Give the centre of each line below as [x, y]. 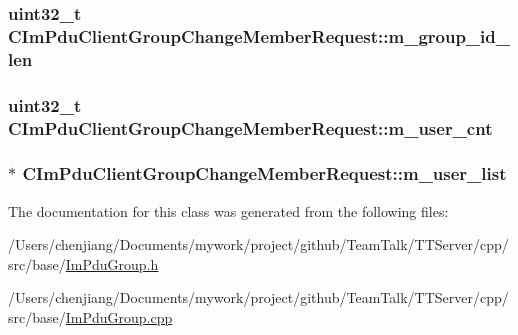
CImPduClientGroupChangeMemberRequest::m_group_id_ [259, 35]
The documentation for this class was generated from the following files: [228, 210]
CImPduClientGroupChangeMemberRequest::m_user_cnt [250, 127]
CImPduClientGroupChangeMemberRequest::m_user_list [264, 173]
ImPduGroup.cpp [119, 317]
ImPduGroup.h [112, 263]
